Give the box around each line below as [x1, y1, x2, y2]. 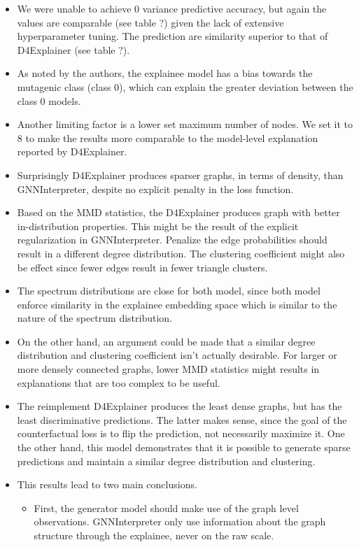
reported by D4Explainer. [17, 144, 127, 159]
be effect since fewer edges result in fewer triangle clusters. [17, 260, 268, 274]
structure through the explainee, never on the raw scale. [34, 528, 274, 542]
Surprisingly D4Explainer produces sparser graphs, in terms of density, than [17, 167, 344, 182]
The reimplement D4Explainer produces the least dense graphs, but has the [17, 399, 342, 413]
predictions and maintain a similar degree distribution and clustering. [17, 453, 316, 468]
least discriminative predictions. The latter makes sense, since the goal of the [17, 412, 347, 427]
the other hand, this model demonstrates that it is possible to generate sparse [17, 440, 351, 455]
